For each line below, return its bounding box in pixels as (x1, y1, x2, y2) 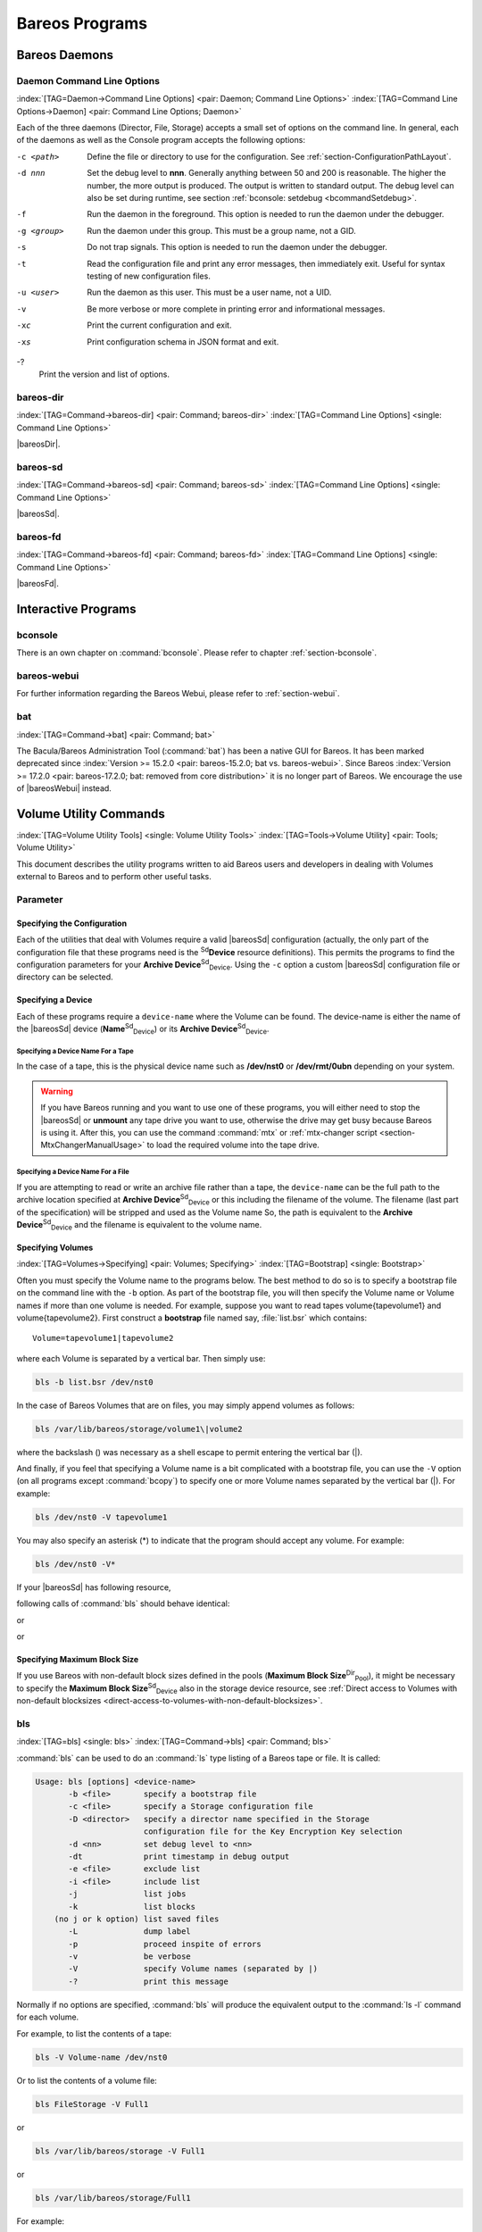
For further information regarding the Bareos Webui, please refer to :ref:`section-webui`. (16, 688, 340, 699)
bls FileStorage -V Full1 (35, 2099, 149, 2109)
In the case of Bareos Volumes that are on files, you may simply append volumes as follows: (16, 1400, 355, 1411)
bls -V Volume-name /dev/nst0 (35, 2052, 168, 2062)
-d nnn (16, 168, 46, 179)
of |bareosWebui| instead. (16, 783, 112, 794)
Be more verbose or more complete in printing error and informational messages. (87, 304, 386, 314)
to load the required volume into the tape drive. (146, 1139, 320, 1151)
